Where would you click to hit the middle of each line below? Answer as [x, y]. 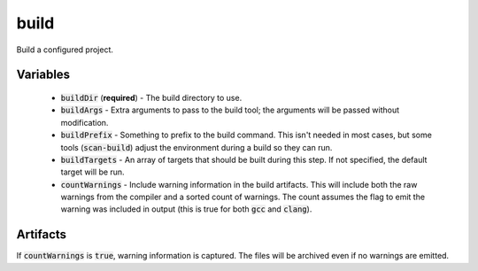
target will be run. [93, 172]
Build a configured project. [65, 50]
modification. [85, 122]
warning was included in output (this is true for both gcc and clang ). [186, 209]
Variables [43, 75]
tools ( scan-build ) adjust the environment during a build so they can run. [197, 147]
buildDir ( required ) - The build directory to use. [151, 97]
